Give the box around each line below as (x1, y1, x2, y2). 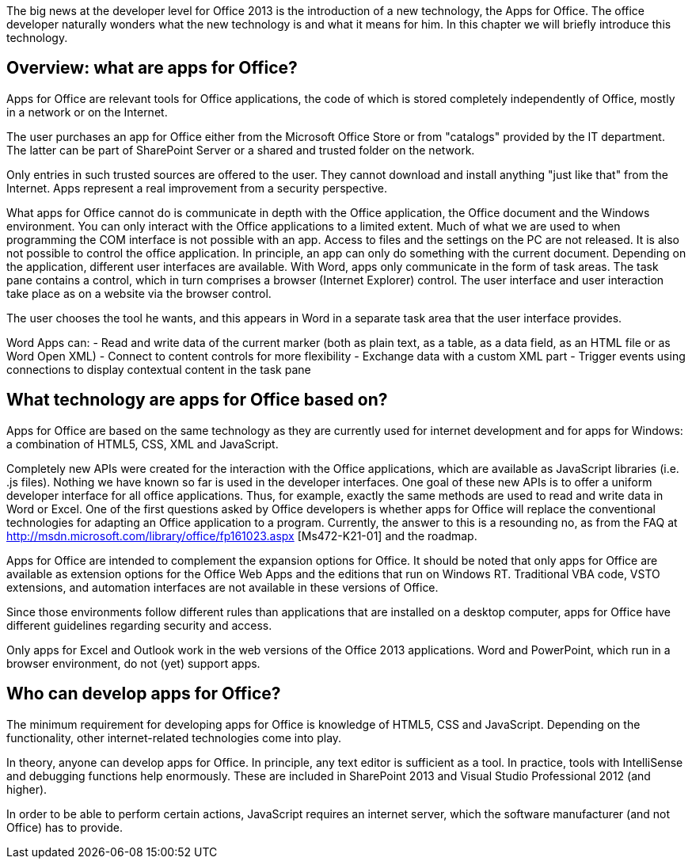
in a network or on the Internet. (6, 105, 168, 119)
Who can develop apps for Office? (6, 684, 281, 704)
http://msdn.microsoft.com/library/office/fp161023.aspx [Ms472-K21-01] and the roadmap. (6, 528, 477, 543)
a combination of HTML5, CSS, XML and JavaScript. (6, 436, 279, 451)
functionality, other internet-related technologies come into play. (6, 730, 342, 745)
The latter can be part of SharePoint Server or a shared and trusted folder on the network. (6, 143, 475, 157)
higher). (6, 782, 48, 796)
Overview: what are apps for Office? (6, 58, 298, 78)
